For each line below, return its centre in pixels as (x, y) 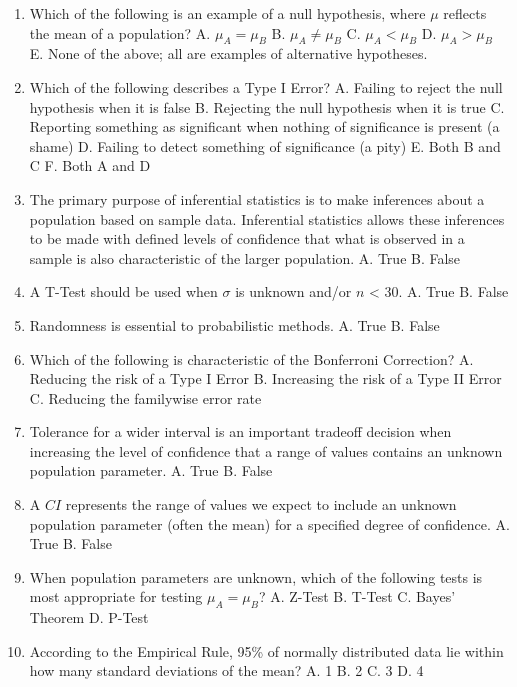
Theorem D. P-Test (89, 617)
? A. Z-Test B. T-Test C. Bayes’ (357, 596)
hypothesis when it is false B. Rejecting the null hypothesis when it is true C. (267, 106)
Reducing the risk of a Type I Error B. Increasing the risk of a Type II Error (265, 378)
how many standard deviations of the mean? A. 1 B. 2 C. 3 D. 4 (226, 670)
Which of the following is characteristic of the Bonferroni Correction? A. (251, 358)
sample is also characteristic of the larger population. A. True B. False (245, 257)
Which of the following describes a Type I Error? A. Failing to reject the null (266, 86)
